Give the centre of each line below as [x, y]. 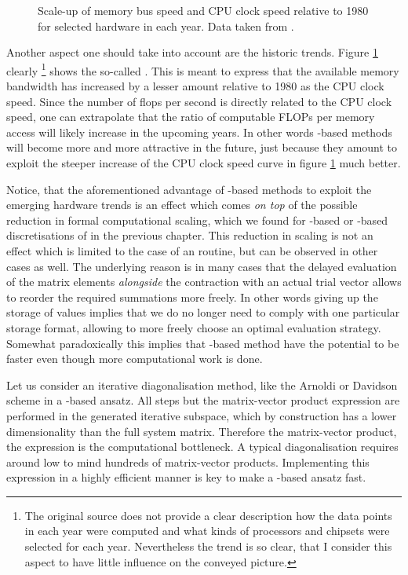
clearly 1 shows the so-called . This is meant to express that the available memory [203, 69]
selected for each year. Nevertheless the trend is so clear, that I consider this [208, 546]
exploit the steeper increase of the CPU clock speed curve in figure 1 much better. [204, 163]
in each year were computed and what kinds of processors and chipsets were [207, 531]
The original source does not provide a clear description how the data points [208, 515]
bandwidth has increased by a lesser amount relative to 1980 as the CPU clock [195, 86]
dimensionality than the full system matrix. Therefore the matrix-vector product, [202, 431]
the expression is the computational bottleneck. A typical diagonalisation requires [202, 447]
